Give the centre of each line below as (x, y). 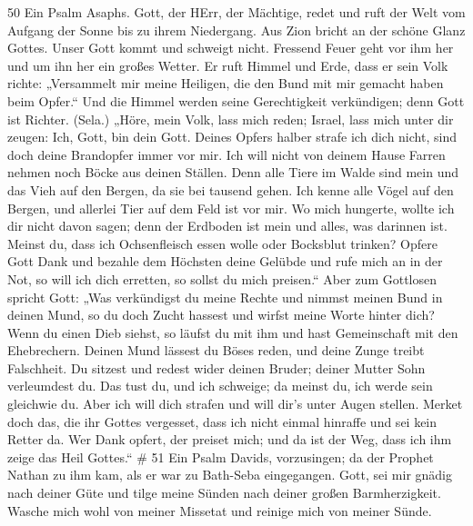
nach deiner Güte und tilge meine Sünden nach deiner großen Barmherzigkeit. (224, 493)
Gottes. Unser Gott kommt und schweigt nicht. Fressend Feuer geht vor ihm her (231, 48)
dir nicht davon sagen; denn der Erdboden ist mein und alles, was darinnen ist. (227, 226)
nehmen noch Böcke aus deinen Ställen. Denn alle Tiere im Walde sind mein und (233, 172)
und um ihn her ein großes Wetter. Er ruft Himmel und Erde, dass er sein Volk (228, 65)
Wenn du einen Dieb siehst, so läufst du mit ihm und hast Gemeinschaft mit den (233, 332)
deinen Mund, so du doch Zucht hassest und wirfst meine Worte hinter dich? (221, 315)
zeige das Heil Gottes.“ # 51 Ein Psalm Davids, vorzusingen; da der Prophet (221, 457)
